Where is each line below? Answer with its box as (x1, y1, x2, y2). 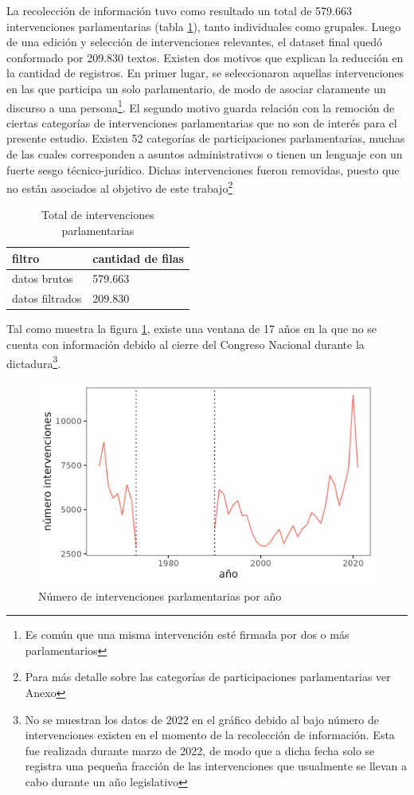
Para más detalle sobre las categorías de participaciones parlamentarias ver (25, 668, 391, 685)
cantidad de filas (92, 249, 184, 266)
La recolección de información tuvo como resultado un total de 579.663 (6, 2, 352, 18)
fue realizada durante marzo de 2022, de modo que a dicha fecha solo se (25, 742, 375, 758)
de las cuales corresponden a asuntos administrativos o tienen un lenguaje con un (6, 146, 403, 162)
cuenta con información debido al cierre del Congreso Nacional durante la (6, 336, 365, 352)
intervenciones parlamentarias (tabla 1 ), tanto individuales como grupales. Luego (6, 18, 401, 34)
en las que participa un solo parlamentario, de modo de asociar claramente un (6, 80, 386, 96)
